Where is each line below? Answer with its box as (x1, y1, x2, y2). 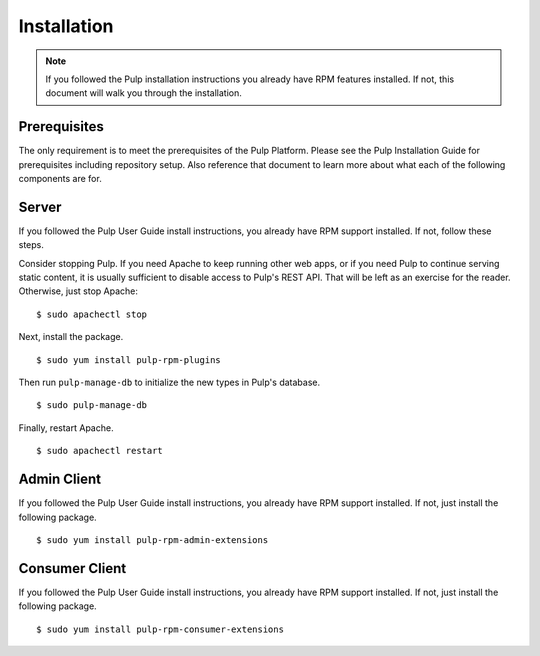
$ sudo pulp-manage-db (36, 400, 148, 411)
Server (18, 198, 62, 215)
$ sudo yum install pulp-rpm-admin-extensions (36, 534, 269, 545)
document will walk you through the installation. (45, 87, 242, 99)
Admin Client (18, 471, 102, 488)
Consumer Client (18, 560, 127, 577)
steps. (18, 239, 44, 251)
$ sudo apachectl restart (36, 445, 164, 457)
